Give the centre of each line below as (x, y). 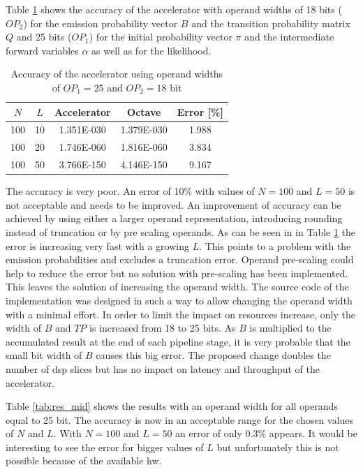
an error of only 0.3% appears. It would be (266, 433)
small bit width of (44, 355)
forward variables (42, 50)
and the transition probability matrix (271, 23)
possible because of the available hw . (84, 460)
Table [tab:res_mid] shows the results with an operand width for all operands (172, 406)
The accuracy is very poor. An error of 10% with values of (130, 191)
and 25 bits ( (44, 37)
